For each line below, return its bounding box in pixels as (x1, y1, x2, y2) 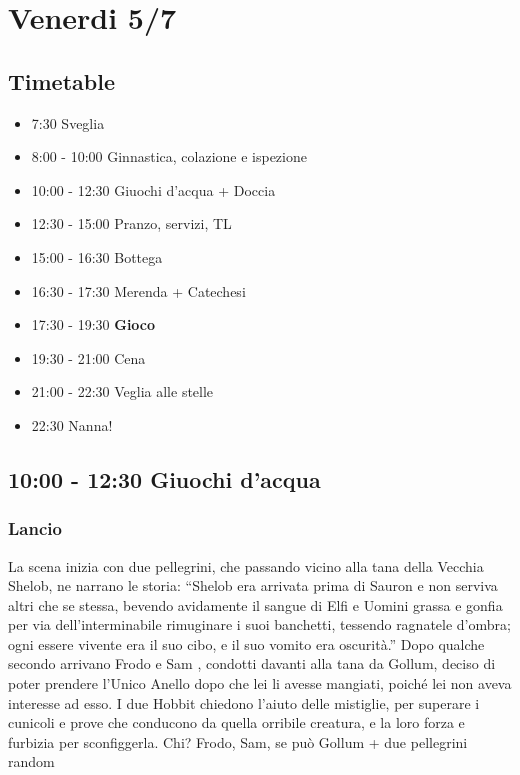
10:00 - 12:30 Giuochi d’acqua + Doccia (31, 179, 276, 200)
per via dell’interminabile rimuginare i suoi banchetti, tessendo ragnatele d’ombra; (8, 614, 511, 635)
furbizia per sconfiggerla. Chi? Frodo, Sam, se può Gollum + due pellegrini (8, 731, 468, 752)
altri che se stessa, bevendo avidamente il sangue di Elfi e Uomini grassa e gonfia (8, 594, 503, 615)
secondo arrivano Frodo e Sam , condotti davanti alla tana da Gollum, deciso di (8, 653, 496, 674)
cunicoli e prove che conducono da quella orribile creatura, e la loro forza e (8, 712, 465, 733)
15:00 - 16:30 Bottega (31, 246, 163, 267)
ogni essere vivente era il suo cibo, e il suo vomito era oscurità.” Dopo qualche (8, 633, 485, 654)
